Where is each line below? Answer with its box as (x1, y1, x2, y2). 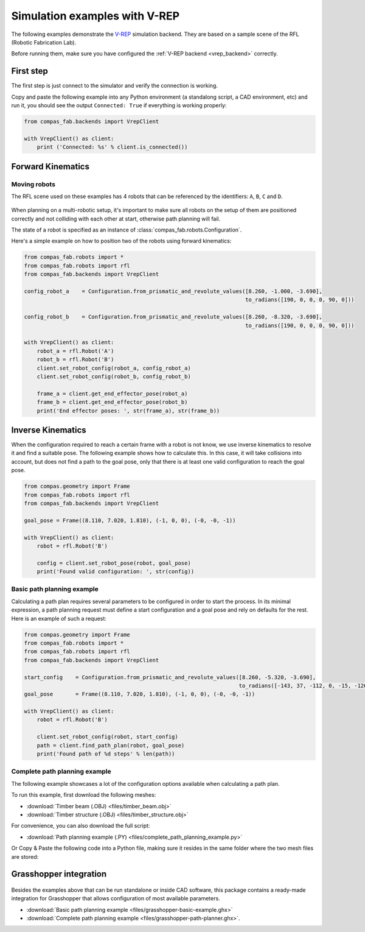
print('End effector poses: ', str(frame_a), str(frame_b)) (36, 407, 220, 414)
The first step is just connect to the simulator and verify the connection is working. (11, 82, 218, 90)
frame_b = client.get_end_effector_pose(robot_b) (36, 399, 188, 406)
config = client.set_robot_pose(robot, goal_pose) (36, 559, 191, 567)
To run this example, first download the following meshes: (11, 791, 156, 799)
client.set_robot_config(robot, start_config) (36, 733, 179, 740)
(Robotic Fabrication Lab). (11, 38, 77, 46)
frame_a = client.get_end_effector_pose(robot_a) (36, 390, 188, 397)
